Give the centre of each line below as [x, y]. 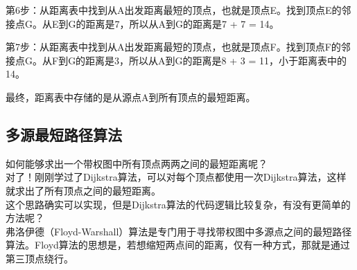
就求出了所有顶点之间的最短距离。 [83, 190]
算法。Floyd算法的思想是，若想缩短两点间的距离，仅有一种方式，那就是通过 [178, 245]
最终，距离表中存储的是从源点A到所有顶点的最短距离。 [131, 97]
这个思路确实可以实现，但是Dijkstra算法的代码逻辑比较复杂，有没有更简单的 [178, 204]
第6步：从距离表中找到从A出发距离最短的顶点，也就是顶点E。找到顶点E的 [174, 10]
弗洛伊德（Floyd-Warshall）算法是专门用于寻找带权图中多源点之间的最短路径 [179, 231]
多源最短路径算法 [64, 134]
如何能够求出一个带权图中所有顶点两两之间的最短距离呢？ [137, 163]
